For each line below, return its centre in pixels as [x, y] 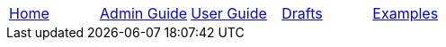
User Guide [229, 13]
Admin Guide [144, 13]
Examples [406, 13]
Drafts [302, 13]
